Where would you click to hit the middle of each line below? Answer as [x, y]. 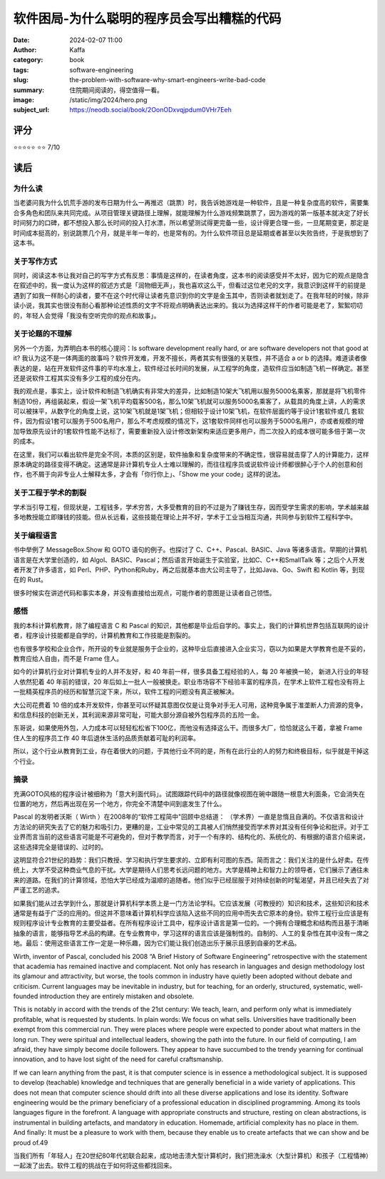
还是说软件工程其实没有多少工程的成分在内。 [79, 378]
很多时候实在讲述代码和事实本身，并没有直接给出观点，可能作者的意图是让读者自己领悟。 [144, 592]
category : [28, 60]
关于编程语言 [35, 535]
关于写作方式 [35, 261]
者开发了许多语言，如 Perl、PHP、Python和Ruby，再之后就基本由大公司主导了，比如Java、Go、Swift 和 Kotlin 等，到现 [189, 569]
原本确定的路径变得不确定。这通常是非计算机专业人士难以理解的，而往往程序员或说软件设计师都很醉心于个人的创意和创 [188, 464]
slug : [21, 80]
